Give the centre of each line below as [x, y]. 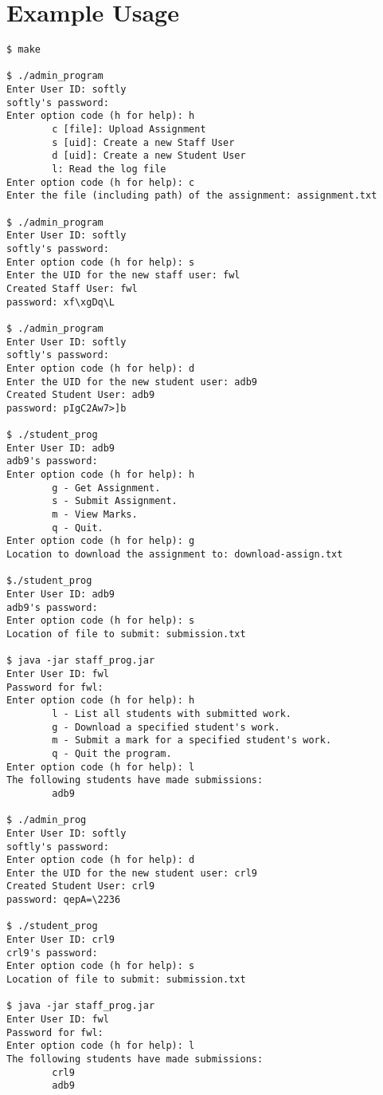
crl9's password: [52, 953]
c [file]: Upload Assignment [129, 130]
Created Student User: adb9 [81, 395]
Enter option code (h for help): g [101, 541]
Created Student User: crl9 [81, 886]
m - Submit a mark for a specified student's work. [192, 741]
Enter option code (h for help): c [101, 182]
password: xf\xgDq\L [61, 302]
